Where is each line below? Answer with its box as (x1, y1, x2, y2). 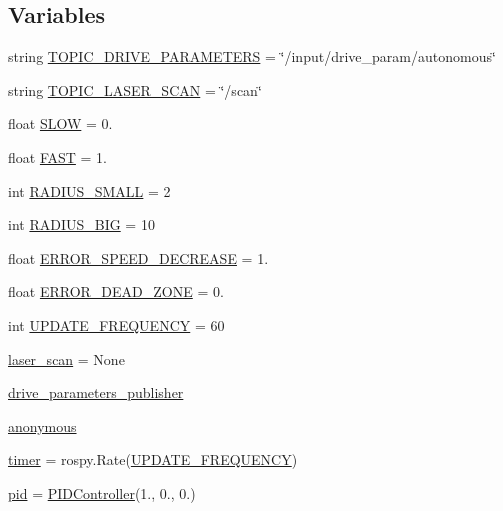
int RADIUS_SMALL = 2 (8, 180, 171, 201)
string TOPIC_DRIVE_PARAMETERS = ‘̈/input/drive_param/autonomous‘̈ (8, 46, 496, 67)
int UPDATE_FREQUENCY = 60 (8, 314, 225, 335)
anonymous (8, 415, 77, 436)
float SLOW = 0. (8, 113, 113, 134)
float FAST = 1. (8, 146, 107, 167)
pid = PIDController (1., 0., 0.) (8, 482, 196, 503)
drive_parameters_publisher (8, 382, 184, 403)
